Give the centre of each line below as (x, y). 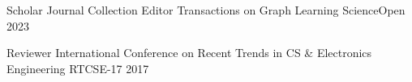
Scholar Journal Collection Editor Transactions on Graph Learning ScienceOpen (206, 10)
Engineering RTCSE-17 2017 (78, 68)
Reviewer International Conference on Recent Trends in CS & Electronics (189, 53)
